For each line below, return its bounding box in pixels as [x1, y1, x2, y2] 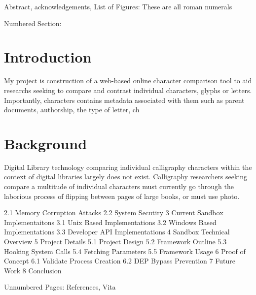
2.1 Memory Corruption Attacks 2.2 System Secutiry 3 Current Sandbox [4, 207, 223, 218]
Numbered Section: [4, 18, 62, 28]
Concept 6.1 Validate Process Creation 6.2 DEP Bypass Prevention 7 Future [4, 256, 235, 266]
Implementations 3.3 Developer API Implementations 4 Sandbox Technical [4, 227, 230, 237]
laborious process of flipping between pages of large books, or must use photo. [4, 191, 240, 201]
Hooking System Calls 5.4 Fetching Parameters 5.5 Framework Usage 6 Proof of [4, 246, 246, 256]
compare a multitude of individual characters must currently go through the [4, 181, 234, 191]
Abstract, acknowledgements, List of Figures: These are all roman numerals [4, 1, 232, 11]
